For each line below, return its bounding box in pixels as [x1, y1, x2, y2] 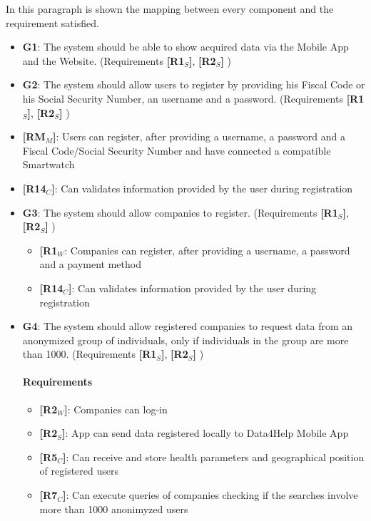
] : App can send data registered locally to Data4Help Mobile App [62, 425, 349, 440]
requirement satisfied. [6, 15, 99, 30]
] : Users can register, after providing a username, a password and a [52, 129, 345, 144]
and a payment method [39, 257, 141, 272]
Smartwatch [22, 157, 75, 172]
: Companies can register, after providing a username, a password [64, 242, 350, 257]
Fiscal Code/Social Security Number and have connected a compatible [22, 143, 331, 158]
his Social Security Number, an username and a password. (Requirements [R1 [22, 91, 365, 105]
